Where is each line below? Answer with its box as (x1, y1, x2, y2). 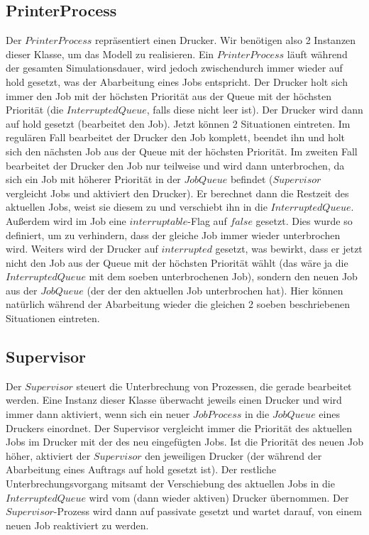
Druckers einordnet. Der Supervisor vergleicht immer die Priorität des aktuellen (6, 420, 353, 435)
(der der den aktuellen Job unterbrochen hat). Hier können (87, 282, 343, 297)
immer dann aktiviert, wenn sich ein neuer (6, 407, 190, 421)
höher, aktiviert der (6, 448, 91, 463)
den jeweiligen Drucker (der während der (145, 448, 322, 463)
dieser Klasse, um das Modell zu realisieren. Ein (6, 46, 214, 61)
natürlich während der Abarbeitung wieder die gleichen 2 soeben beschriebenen (6, 297, 350, 311)
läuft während (287, 46, 348, 61)
